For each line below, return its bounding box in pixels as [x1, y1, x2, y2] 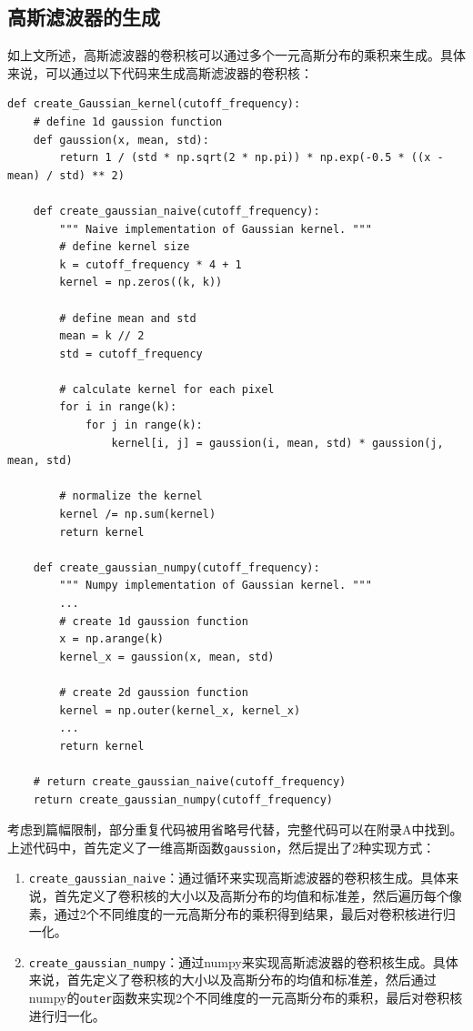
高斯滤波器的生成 [7, 3, 160, 31]
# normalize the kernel [59, 490, 203, 503]
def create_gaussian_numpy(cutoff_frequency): [33, 561, 320, 574]
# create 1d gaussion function [59, 614, 248, 628]
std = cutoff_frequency [59, 347, 203, 360]
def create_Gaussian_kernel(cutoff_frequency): [7, 97, 301, 111]
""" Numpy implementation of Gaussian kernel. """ [59, 579, 372, 592]
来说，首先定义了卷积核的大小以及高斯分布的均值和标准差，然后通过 [28, 970, 437, 989]
